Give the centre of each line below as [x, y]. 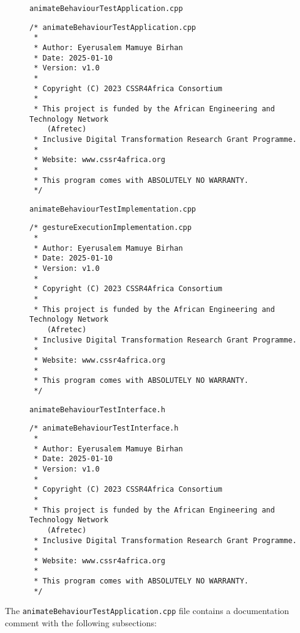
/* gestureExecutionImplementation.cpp [111, 228]
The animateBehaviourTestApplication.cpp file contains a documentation [147, 611]
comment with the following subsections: [81, 623]
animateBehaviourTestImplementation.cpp [113, 209]
